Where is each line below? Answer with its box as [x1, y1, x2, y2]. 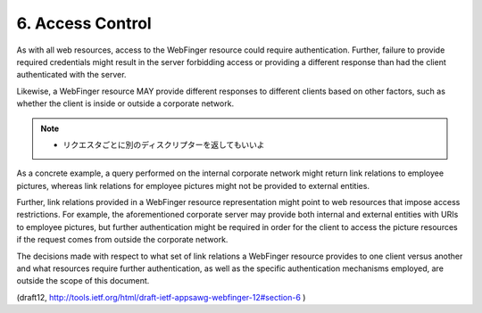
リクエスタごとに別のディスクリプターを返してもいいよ [62, 139, 265, 150]
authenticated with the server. [16, 70, 127, 80]
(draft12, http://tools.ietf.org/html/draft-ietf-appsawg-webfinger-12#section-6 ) [16, 292, 306, 302]
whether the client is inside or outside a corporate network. [16, 98, 235, 109]
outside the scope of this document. [16, 276, 150, 286]
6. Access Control [16, 13, 152, 33]
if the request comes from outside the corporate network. [16, 235, 229, 245]
